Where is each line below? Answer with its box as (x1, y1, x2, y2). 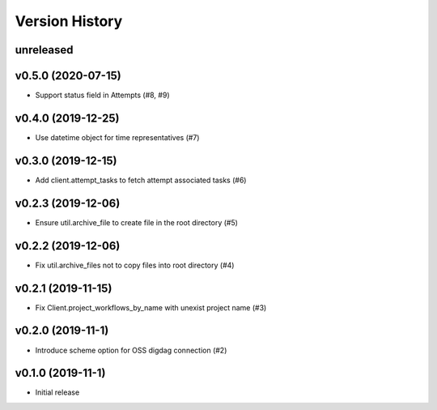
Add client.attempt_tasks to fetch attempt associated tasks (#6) (35, 175, 247, 185)
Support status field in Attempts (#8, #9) (35, 90, 170, 100)
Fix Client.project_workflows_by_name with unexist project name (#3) (35, 302, 267, 312)
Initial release (35, 387, 80, 397)
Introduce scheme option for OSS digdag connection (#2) (35, 345, 227, 355)
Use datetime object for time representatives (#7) (35, 132, 200, 142)
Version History (15, 12, 123, 30)
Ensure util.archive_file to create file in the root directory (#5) (35, 217, 239, 227)
